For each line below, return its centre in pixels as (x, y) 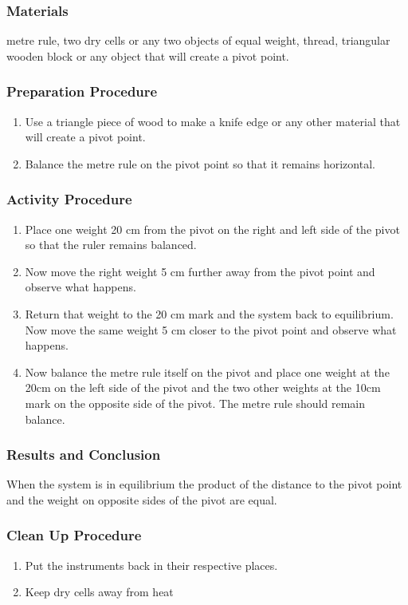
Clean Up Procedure (74, 535)
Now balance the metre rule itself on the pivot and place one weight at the (207, 372)
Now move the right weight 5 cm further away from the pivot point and (200, 271)
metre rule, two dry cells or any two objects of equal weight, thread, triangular (198, 40)
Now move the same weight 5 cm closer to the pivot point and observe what (211, 329)
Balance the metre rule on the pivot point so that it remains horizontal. (200, 163)
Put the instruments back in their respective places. (151, 565)
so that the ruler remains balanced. (111, 245)
